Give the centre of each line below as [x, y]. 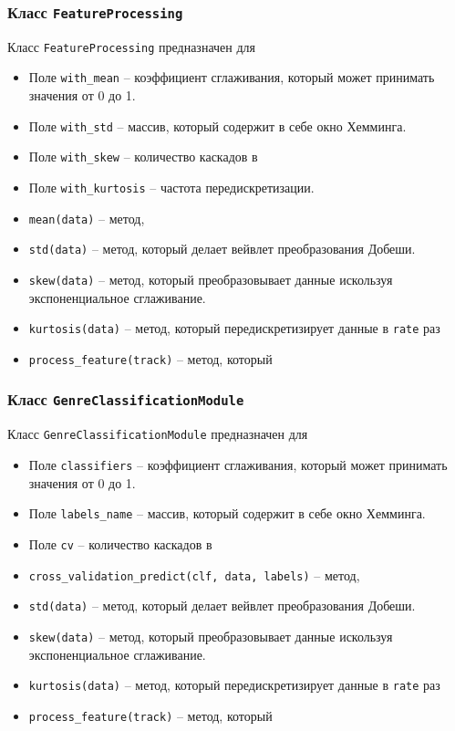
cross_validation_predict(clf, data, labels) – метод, [194, 574]
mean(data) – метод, [87, 218]
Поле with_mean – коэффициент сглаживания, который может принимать [232, 77]
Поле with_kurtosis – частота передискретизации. [171, 187]
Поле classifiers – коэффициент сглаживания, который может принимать [238, 464]
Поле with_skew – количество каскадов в [143, 157]
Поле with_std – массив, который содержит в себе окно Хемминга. [217, 125]
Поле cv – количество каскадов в [120, 543]
